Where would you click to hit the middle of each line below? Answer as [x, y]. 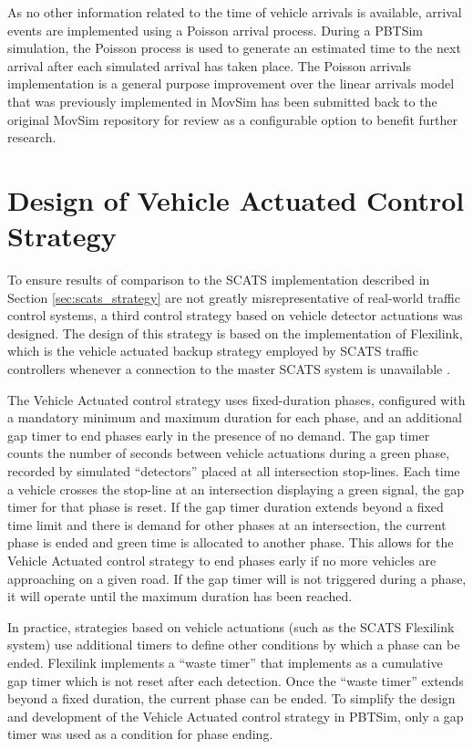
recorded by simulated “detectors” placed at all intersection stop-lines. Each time [234, 471]
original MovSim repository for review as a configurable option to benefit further [233, 119]
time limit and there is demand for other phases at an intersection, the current [227, 524]
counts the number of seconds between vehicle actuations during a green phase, [229, 453]
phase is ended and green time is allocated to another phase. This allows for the [231, 542]
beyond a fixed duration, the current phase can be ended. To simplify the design [231, 698]
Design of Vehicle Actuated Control [236, 199]
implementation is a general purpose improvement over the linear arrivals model [231, 83]
